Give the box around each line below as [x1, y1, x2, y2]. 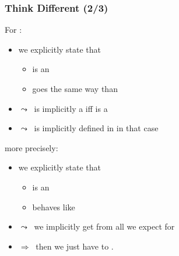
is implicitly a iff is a [34, 102, 108, 114]
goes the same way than [32, 83, 118, 94]
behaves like [32, 200, 75, 213]
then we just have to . [36, 240, 114, 252]
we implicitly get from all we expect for [34, 220, 175, 233]
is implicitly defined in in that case [34, 122, 159, 134]
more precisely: [5, 141, 58, 153]
